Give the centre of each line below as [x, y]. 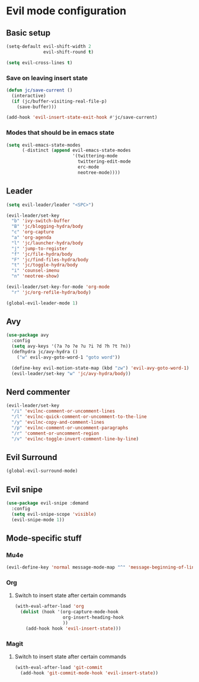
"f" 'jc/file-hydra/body [42, 254]
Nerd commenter [38, 392]
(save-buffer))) [37, 107]
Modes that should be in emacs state [60, 133]
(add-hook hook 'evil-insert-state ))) [73, 628]
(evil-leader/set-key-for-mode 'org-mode [58, 287]
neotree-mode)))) [99, 172]
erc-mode [89, 167]
